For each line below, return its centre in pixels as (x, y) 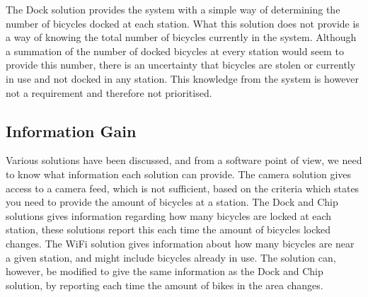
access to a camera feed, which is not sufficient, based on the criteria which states (183, 188)
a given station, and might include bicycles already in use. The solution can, (171, 257)
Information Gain (71, 130)
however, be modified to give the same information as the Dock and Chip (165, 271)
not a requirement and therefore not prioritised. (109, 92)
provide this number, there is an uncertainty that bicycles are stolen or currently (181, 65)
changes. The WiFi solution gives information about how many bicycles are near (180, 243)
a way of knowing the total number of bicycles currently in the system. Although (181, 37)
